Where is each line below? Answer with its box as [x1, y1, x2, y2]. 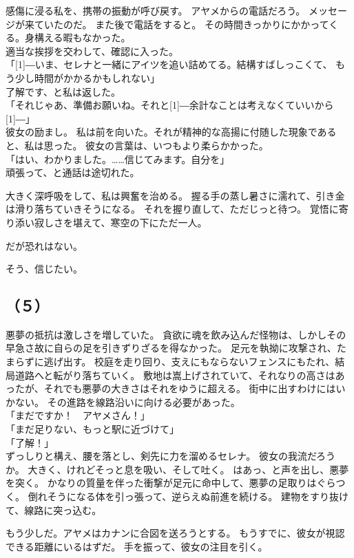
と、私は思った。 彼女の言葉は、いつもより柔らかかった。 [6, 138, 269, 152]
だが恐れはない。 [6, 238, 83, 253]
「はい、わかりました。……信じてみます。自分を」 [6, 151, 230, 166]
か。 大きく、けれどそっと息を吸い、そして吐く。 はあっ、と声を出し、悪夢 [6, 462, 349, 476]
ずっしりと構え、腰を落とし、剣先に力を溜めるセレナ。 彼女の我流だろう [6, 449, 336, 463]
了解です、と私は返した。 [6, 84, 121, 98]
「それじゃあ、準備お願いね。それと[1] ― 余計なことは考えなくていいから [6, 98, 334, 112]
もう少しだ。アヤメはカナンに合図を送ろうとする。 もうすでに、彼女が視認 [6, 526, 345, 540]
